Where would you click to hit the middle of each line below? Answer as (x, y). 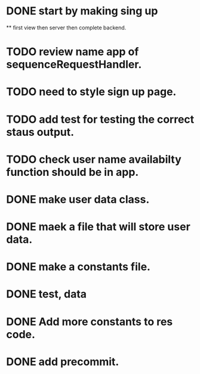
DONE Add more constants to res (90, 322)
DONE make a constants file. (79, 267)
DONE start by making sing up (82, 11)
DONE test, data (47, 294)
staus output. (40, 132)
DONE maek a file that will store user (99, 227)
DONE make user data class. (78, 199)
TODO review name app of (73, 52)
